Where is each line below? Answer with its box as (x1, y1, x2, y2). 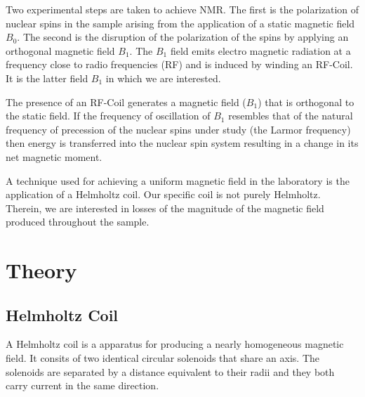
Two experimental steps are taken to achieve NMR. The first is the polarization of (6, 2, 359, 16)
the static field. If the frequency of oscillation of (6, 108, 211, 123)
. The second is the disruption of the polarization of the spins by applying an (17, 30, 349, 44)
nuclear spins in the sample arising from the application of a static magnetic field (6, 15, 355, 30)
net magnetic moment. (6, 149, 102, 164)
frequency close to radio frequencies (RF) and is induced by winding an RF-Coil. (6, 57, 353, 72)
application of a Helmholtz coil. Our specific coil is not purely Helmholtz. (6, 187, 321, 202)
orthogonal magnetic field (6, 43, 115, 58)
